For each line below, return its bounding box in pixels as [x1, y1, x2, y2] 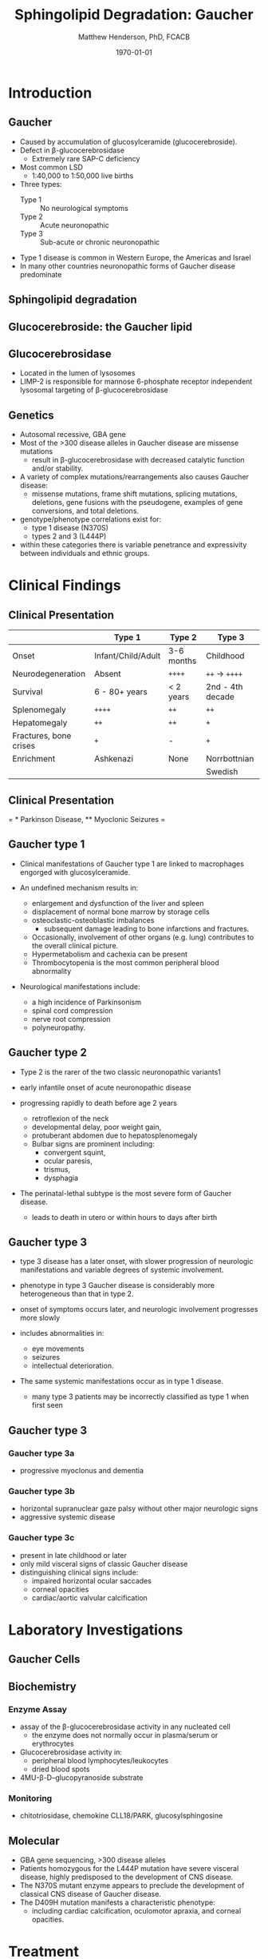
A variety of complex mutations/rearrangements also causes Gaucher [19, 472, 250, 482]
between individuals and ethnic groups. [19, 549, 150, 558]
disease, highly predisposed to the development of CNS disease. [19, 1872, 234, 1882]
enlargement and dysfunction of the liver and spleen [31, 898, 204, 908]
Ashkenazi [94, 753, 134, 765]
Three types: [19, 179, 62, 189]
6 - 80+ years [94, 686, 148, 697]
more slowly [19, 1313, 61, 1323]
